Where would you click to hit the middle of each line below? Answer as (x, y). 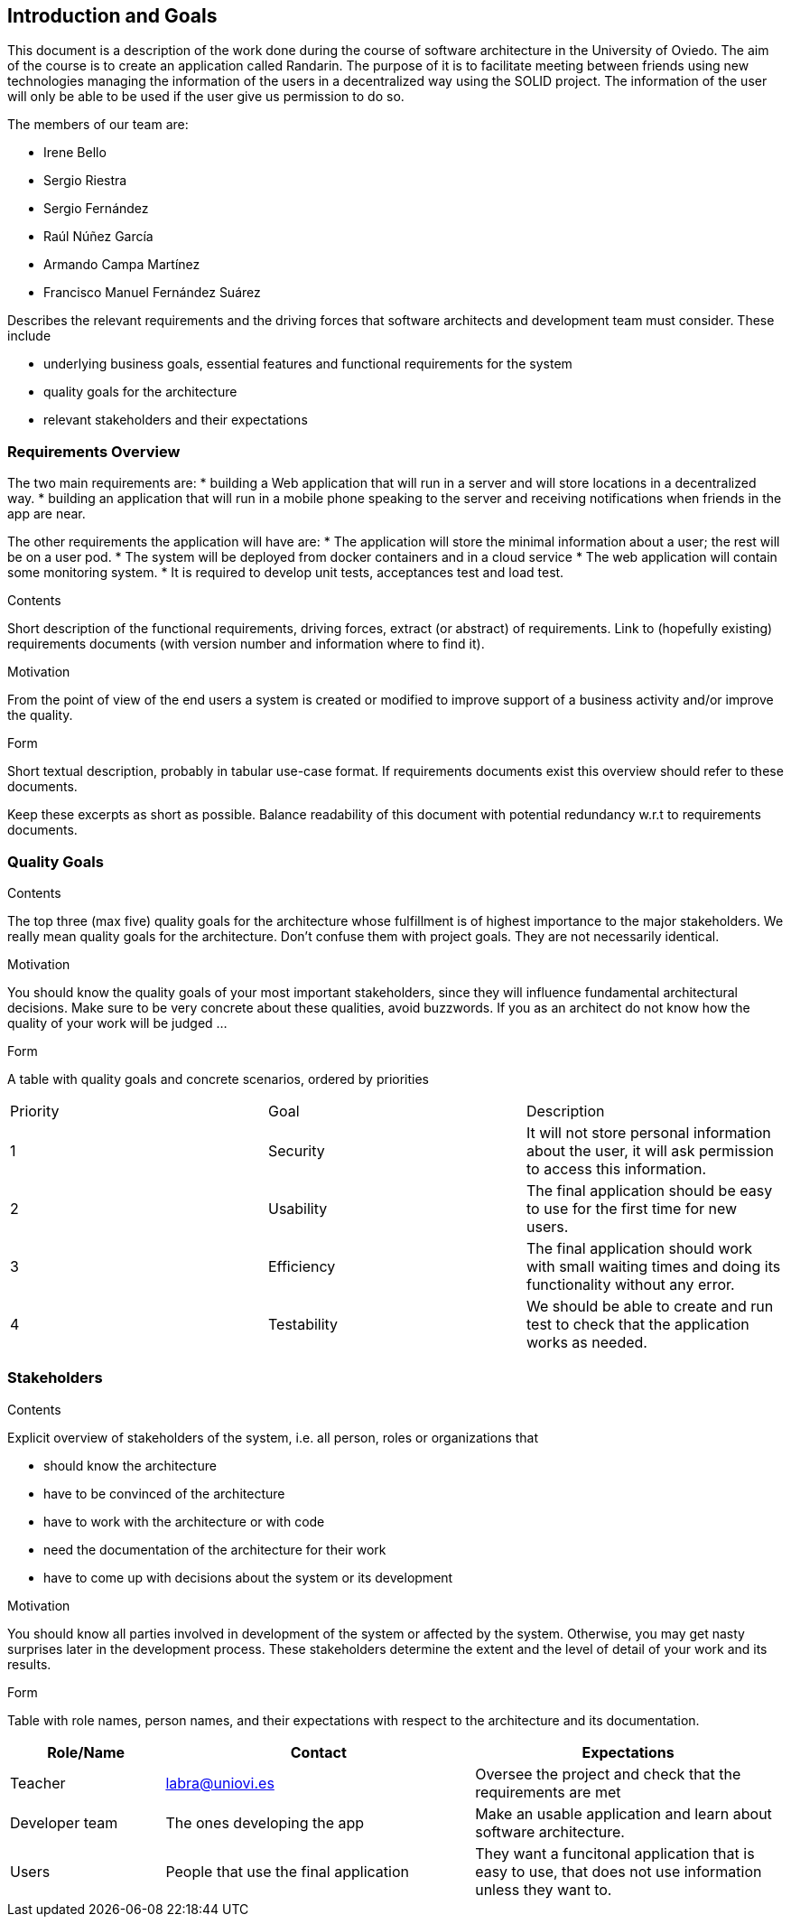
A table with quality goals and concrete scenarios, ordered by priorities (219, 1079)
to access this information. (616, 1168)
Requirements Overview (94, 451)
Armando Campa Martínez (122, 265)
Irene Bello (75, 153)
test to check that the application (637, 1324)
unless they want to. (544, 1889)
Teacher (38, 1783)
